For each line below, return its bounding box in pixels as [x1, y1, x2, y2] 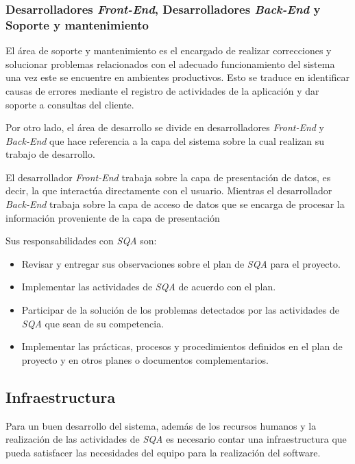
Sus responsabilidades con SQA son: [5, 233, 157, 248]
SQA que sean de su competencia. [21, 316, 164, 330]
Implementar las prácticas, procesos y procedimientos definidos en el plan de [21, 339, 343, 353]
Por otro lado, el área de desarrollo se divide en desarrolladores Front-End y [5, 120, 325, 135]
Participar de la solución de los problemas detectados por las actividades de [21, 303, 339, 317]
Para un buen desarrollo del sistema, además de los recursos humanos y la [5, 418, 317, 432]
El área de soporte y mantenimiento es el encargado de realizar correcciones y [5, 43, 332, 58]
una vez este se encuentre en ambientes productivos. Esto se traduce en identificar [5, 70, 350, 84]
